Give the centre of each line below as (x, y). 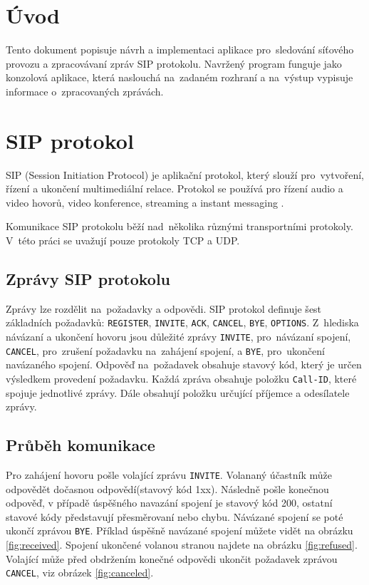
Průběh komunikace (80, 445)
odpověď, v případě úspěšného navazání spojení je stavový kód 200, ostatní (169, 503)
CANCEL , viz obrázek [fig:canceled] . (80, 573)
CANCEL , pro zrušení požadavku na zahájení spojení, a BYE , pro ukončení (165, 350)
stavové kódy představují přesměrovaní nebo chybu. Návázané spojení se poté (175, 516)
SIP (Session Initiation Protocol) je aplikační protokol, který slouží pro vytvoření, (185, 174)
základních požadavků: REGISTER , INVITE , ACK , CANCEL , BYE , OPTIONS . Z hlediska (182, 322)
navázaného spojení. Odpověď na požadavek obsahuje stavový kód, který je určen (184, 364)
